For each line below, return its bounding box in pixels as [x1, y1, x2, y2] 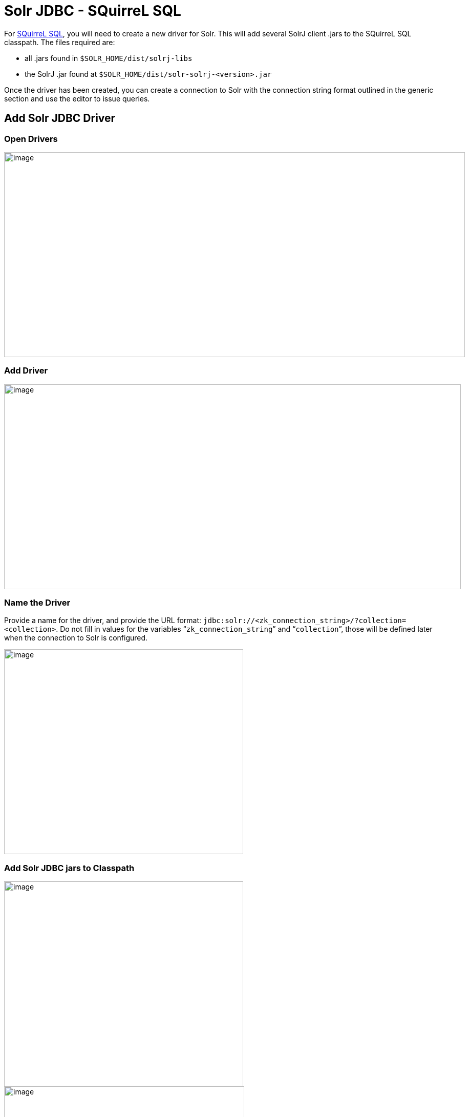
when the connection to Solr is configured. [4, 633, 148, 643]
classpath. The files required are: [4, 37, 115, 47]
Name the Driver [4, 597, 71, 608]
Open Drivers [4, 133, 58, 144]
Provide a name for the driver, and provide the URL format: [4, 616, 202, 625]
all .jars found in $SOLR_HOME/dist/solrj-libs [25, 53, 193, 63]
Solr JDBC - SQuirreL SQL [4, 2, 181, 19]
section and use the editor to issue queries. [4, 94, 150, 103]
